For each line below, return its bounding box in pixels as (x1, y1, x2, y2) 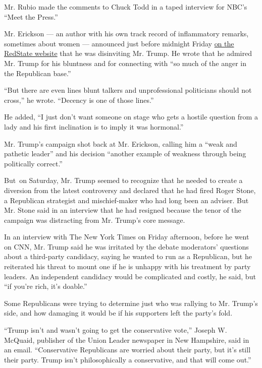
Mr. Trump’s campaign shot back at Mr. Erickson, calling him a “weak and (4, 138, 237, 149)
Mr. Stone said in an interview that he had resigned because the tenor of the (4, 205, 241, 215)
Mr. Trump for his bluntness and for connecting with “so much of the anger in (4, 57, 247, 68)
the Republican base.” (4, 68, 71, 78)
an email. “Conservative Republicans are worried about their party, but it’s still (4, 344, 251, 355)
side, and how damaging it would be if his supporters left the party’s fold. (4, 308, 233, 318)
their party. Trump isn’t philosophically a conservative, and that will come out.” (4, 354, 251, 364)
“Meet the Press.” (4, 11, 58, 22)
